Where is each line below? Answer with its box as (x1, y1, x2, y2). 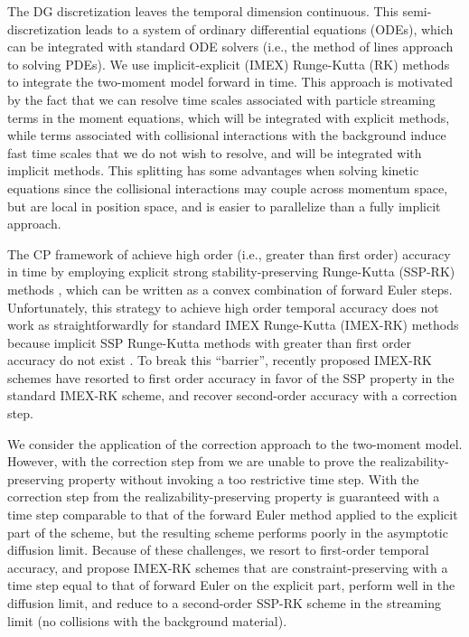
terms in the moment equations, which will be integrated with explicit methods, (7, 108, 450, 126)
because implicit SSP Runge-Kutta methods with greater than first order (7, 333, 411, 351)
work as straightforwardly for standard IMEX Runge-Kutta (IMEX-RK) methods (7, 315, 459, 334)
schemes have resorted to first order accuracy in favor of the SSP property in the (7, 368, 455, 387)
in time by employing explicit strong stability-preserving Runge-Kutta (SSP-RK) (7, 262, 455, 281)
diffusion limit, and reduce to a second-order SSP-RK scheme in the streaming (7, 594, 441, 612)
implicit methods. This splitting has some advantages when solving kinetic (7, 161, 419, 180)
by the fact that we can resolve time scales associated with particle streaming (7, 89, 436, 108)
